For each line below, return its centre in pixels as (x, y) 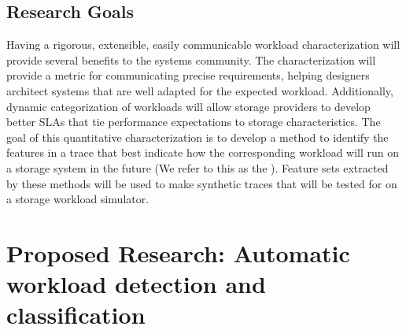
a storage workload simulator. (78, 199)
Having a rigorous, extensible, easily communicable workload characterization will (203, 44)
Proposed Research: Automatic (178, 252)
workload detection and (136, 284)
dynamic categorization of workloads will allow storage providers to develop (188, 106)
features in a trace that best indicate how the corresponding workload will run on (203, 152)
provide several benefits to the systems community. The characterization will (191, 59)
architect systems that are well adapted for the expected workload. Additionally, (200, 90)
